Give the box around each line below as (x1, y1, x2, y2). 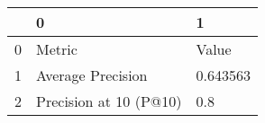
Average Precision (36, 65, 148, 85)
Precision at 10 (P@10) (36, 91, 182, 111)
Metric (36, 39, 78, 59)
